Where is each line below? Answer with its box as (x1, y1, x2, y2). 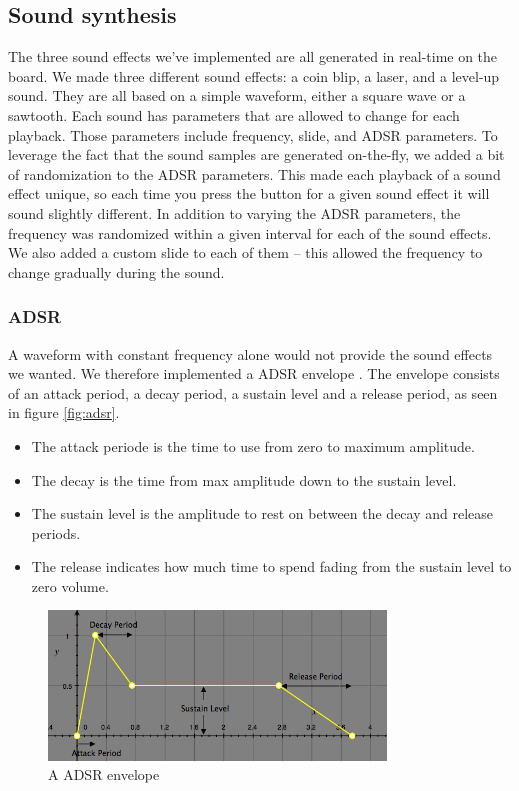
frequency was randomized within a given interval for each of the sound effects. (8, 222, 492, 243)
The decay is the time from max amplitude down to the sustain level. (31, 469, 457, 490)
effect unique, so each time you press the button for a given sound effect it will (8, 183, 490, 204)
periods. (31, 522, 81, 543)
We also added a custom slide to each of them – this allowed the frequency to (8, 242, 483, 263)
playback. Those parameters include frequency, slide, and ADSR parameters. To (8, 124, 498, 145)
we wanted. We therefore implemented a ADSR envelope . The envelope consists (8, 363, 500, 384)
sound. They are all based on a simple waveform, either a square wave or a (8, 85, 466, 106)
